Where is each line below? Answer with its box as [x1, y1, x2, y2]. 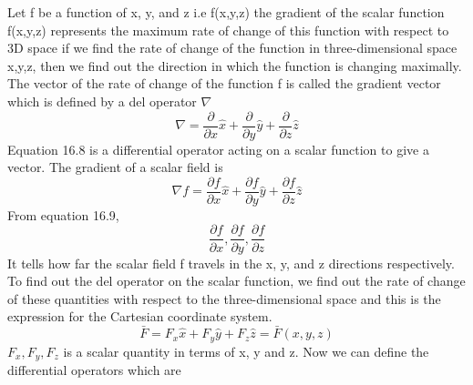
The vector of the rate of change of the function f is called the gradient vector [7, 74, 441, 93]
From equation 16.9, [7, 205, 119, 224]
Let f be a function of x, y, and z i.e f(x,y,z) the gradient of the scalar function [7, 3, 445, 21]
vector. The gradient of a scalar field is [7, 157, 223, 177]
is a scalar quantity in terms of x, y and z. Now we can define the [63, 341, 429, 360]
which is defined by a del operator [7, 91, 197, 110]
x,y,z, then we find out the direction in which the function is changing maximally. [7, 56, 462, 75]
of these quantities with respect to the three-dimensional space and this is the [7, 289, 441, 308]
